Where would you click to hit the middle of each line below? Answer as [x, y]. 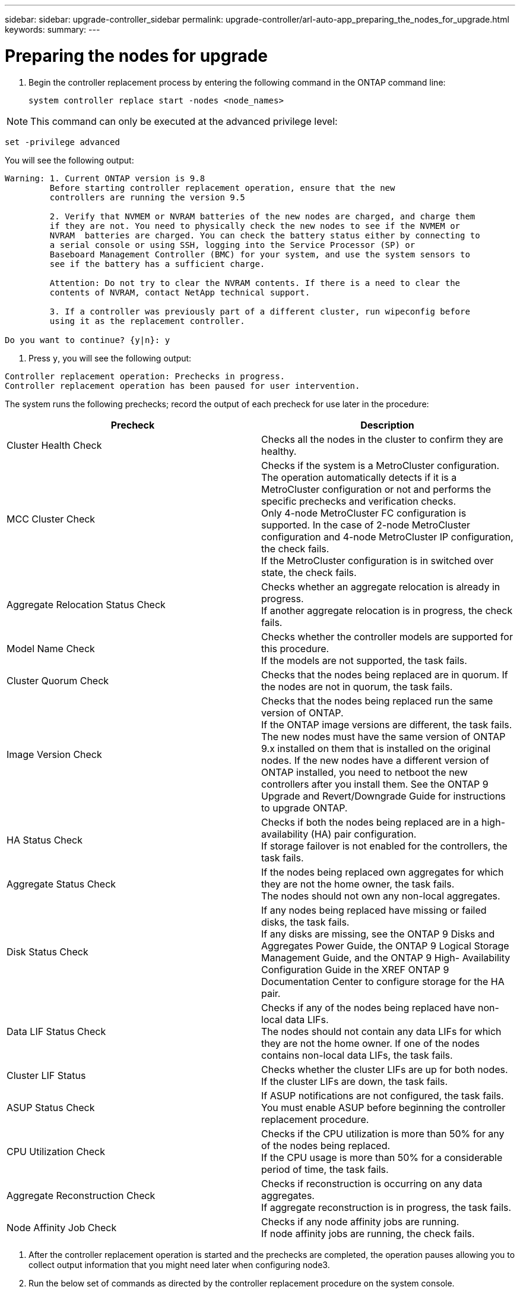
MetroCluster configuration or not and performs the [376, 489]
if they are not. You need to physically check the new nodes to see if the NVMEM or [255, 226]
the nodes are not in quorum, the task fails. [357, 686]
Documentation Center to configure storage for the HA [383, 981]
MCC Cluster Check [51, 519]
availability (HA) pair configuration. [339, 834]
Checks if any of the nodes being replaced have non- [380, 1007]
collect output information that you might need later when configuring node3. [179, 1264]
